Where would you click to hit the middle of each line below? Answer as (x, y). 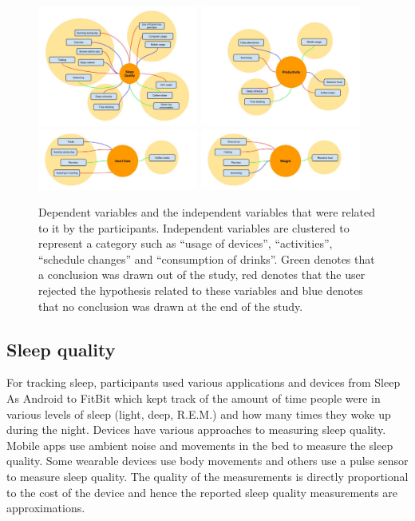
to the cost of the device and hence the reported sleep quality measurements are (202, 492)
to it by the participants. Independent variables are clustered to (194, 227)
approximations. (46, 508)
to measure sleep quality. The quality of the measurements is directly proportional (207, 476)
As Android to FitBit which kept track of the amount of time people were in (194, 398)
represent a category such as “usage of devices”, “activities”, (186, 243)
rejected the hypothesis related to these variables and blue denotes (201, 290)
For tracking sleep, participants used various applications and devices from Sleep (204, 382)
